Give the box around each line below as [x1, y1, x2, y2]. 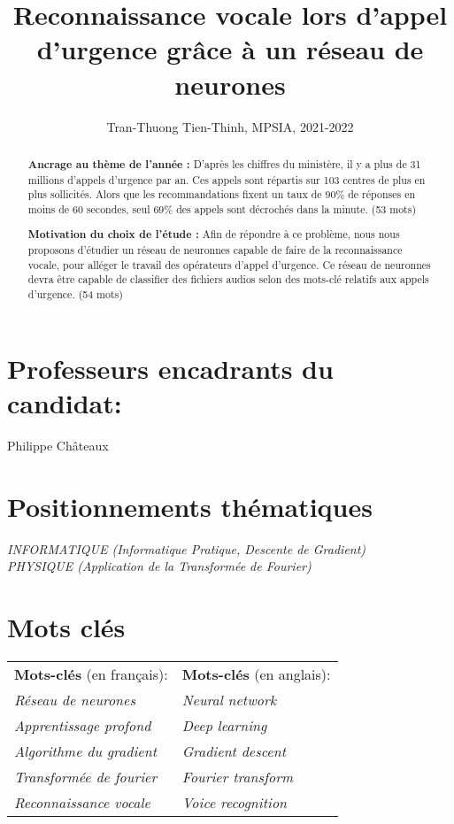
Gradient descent [181, 740, 286, 761]
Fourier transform [181, 766, 294, 787]
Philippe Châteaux [7, 435, 109, 454]
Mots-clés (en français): [14, 663, 168, 684]
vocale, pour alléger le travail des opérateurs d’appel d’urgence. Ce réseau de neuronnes [27, 257, 431, 272]
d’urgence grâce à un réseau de [36, 31, 424, 67]
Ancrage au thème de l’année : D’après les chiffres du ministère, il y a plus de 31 [27, 156, 421, 172]
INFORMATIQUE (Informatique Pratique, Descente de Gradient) [7, 539, 366, 558]
